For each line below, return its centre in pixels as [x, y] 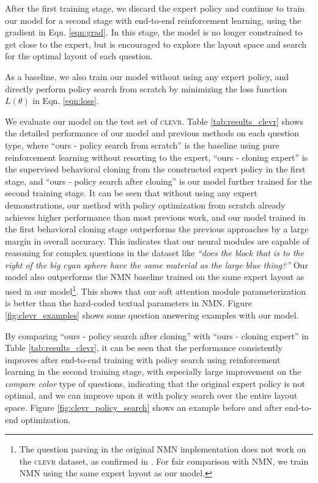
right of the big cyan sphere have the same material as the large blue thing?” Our [157, 264]
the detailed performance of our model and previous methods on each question [152, 133]
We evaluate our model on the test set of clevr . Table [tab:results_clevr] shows [154, 121]
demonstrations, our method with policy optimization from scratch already [145, 205]
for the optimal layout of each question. [79, 56]
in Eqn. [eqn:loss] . [66, 101]
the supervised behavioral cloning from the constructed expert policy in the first [155, 169]
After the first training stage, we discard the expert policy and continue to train [155, 8]
